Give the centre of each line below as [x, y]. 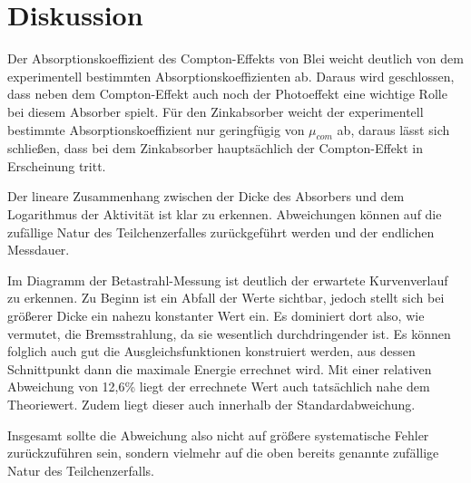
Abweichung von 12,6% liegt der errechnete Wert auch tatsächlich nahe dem [219, 386]
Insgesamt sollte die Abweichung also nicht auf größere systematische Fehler [218, 435]
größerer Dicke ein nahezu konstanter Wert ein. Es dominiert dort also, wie [216, 316]
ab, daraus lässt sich [393, 129]
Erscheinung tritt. [57, 165]
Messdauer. [39, 250]
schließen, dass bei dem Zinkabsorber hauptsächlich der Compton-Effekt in [216, 148]
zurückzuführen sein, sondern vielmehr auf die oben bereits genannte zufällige [223, 453]
